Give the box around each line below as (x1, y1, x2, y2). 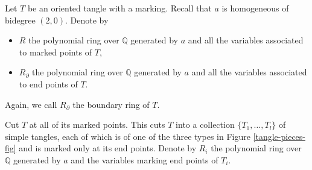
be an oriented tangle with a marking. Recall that (27, 2, 212, 14)
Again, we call (5, 98, 57, 110)
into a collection (176, 118, 235, 131)
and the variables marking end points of (71, 153, 218, 166)
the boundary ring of (72, 98, 150, 110)
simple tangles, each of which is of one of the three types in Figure (5, 130, 250, 142)
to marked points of (19, 45, 92, 58)
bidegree (5, 13, 36, 26)
